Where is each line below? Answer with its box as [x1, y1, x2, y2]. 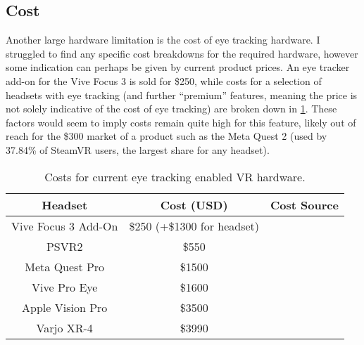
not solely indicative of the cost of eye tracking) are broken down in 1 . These [6, 101, 337, 116]
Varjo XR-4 [36, 319, 93, 336]
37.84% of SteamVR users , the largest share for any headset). [6, 142, 270, 157]
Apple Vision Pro [22, 299, 108, 315]
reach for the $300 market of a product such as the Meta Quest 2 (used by [6, 129, 327, 143]
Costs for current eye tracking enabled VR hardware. [44, 168, 306, 185]
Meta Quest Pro [25, 258, 105, 275]
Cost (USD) [160, 196, 228, 213]
